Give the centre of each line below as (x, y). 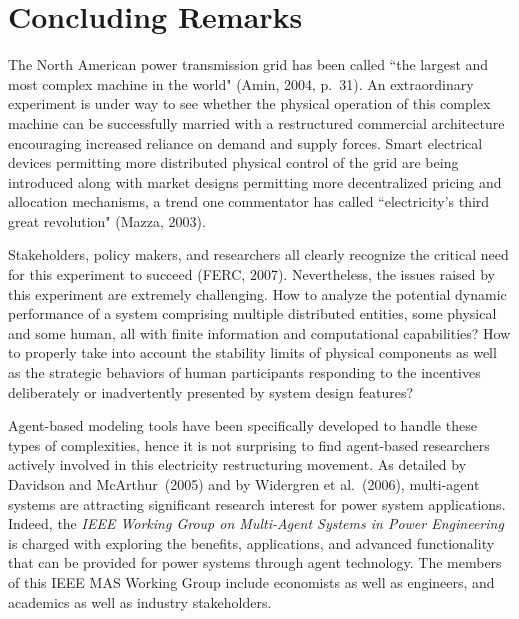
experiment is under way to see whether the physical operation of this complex (249, 103)
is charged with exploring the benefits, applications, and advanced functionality (251, 542)
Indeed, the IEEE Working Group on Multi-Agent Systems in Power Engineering (256, 523)
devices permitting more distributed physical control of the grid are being (233, 162)
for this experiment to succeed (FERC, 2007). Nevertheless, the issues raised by (252, 274)
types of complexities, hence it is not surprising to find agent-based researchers (249, 444)
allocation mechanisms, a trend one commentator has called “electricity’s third (249, 201)
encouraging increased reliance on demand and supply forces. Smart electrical (245, 142)
